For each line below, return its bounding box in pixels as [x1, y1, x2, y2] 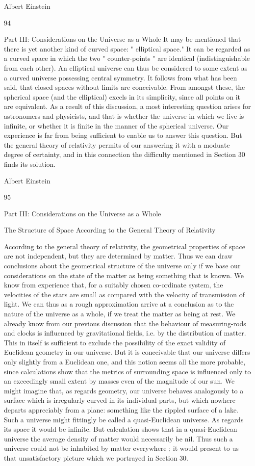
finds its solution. [4, 158, 56, 169]
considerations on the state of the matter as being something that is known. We [4, 270, 244, 280]
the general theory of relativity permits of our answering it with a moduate [4, 139, 230, 150]
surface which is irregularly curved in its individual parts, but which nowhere [4, 395, 235, 405]
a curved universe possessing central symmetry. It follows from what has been [4, 72, 237, 82]
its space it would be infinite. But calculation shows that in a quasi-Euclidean [4, 424, 237, 434]
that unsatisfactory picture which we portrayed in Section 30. [4, 452, 188, 463]
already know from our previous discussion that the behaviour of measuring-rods [4, 318, 246, 328]
